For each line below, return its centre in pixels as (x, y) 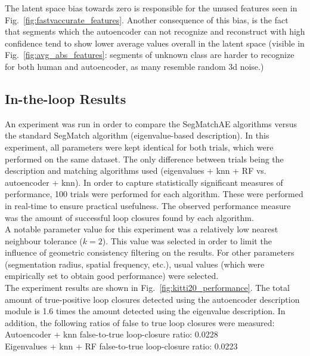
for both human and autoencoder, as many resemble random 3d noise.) (134, 66)
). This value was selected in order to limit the (187, 240)
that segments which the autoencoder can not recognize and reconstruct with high (155, 31)
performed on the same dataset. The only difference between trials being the (144, 159)
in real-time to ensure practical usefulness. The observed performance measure (148, 205)
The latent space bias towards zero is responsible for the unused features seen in (151, 8)
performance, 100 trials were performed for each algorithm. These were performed (154, 194)
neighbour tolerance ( (44, 240)
